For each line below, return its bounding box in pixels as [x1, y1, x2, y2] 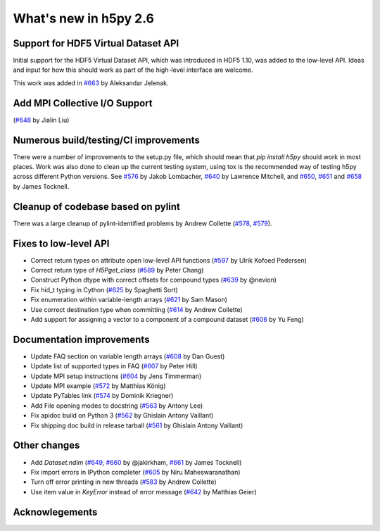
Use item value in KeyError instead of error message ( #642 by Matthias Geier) [30, 487, 257, 496]
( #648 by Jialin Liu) [13, 115, 70, 124]
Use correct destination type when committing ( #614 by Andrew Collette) [30, 305, 243, 313]
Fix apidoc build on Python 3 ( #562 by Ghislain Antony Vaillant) [30, 411, 214, 420]
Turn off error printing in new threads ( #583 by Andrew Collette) [30, 477, 217, 486]
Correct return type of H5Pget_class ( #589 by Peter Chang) [30, 266, 204, 275]
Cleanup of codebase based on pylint [13, 201, 181, 213]
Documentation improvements [13, 333, 150, 345]
